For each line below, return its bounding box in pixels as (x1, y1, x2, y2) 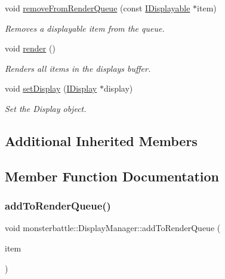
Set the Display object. (5, 102, 87, 114)
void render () (5, 42, 56, 54)
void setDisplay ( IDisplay (5, 82, 97, 95)
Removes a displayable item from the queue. (5, 22, 165, 34)
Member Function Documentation (5, 166, 220, 185)
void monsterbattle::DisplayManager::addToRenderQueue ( (5, 222, 221, 234)
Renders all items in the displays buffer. (5, 62, 151, 74)
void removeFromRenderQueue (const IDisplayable (5, 2, 190, 14)
